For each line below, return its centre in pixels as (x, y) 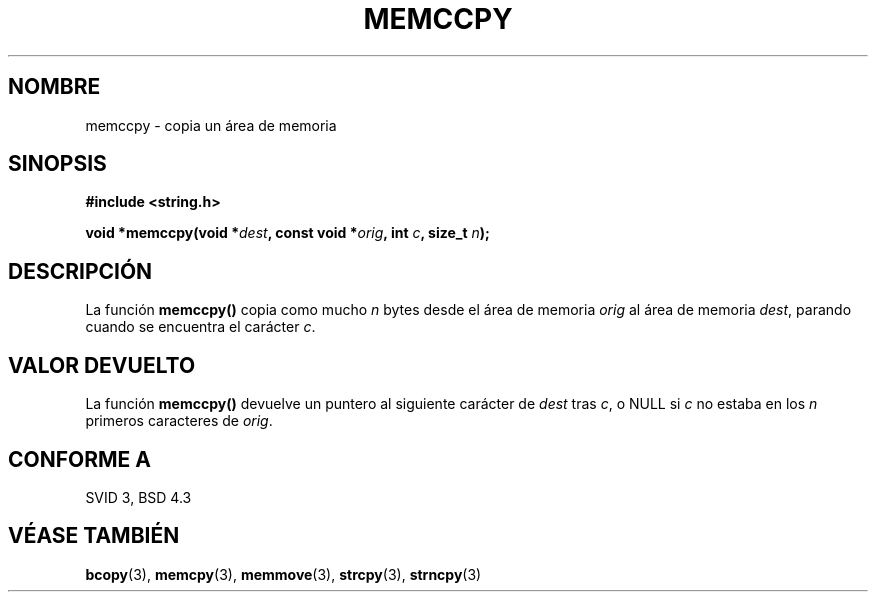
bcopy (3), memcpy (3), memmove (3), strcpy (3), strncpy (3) (283, 574)
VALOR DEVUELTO (102, 365)
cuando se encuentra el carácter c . (200, 327)
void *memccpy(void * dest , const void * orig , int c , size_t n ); (287, 233)
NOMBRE (54, 87)
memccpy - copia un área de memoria (211, 125)
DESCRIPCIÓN (80, 271)
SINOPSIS (57, 164)
